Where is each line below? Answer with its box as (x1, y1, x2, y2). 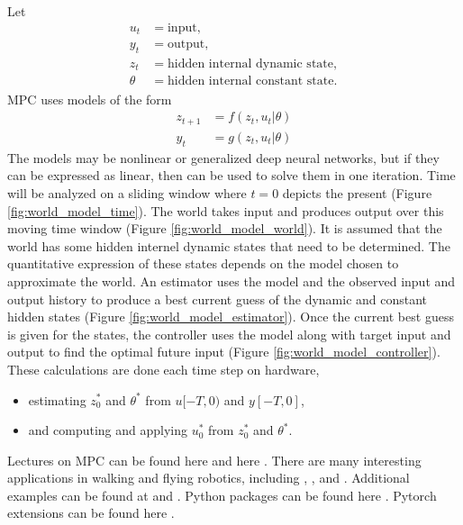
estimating (28, 390, 86, 409)
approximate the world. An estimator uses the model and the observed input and (7, 271, 456, 290)
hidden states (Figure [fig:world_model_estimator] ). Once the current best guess (7, 307, 454, 326)
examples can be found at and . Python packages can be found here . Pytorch (7, 485, 437, 504)
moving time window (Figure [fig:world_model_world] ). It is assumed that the (7, 219, 442, 238)
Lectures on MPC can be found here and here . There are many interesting (7, 450, 422, 469)
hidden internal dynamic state (167, 57, 333, 70)
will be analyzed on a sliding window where (7, 183, 247, 202)
